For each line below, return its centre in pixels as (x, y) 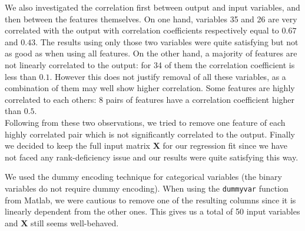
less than (21, 76)
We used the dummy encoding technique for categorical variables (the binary (143, 177)
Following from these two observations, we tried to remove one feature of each (145, 122)
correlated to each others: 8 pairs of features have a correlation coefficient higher (150, 99)
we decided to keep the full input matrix (77, 145)
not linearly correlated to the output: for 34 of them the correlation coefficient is (150, 64)
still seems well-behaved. (75, 222)
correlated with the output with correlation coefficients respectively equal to (142, 30)
